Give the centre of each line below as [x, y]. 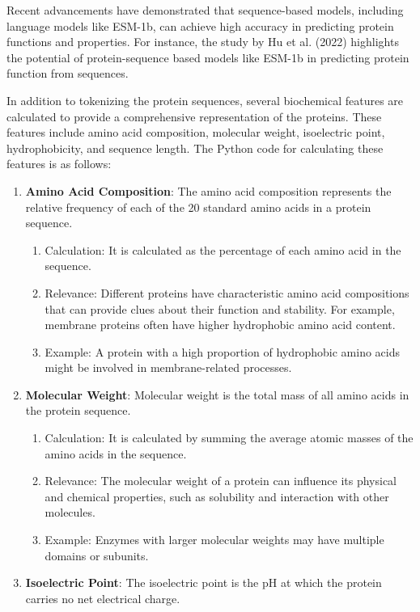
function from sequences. [68, 73]
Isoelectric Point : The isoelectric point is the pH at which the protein [204, 582]
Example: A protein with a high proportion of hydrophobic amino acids [222, 351]
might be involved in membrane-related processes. [168, 367]
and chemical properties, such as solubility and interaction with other [217, 496]
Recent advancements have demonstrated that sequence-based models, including [205, 10]
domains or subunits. [97, 555]
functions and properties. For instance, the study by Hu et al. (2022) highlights [203, 42]
